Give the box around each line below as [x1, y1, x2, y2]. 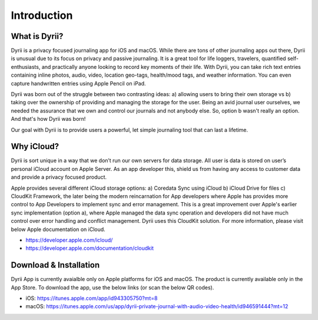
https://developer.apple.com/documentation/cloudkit [25, 245, 154, 252]
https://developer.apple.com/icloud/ [25, 236, 113, 243]
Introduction [11, 9, 73, 22]
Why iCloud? [11, 141, 59, 151]
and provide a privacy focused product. [11, 174, 107, 181]
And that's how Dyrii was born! [11, 116, 86, 123]
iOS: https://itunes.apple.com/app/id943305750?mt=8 [25, 295, 158, 302]
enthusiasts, [11, 63, 41, 70]
